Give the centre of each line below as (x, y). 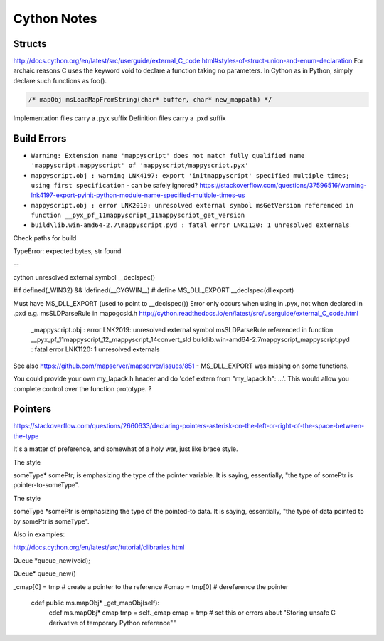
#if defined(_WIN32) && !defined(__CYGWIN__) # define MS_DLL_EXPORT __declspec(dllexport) (154, 290)
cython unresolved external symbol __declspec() (84, 277)
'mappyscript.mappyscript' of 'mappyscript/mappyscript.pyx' (140, 166)
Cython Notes (55, 18)
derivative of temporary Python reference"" (112, 623)
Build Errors (40, 138)
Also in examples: (39, 534)
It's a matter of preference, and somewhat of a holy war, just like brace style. (126, 449)
